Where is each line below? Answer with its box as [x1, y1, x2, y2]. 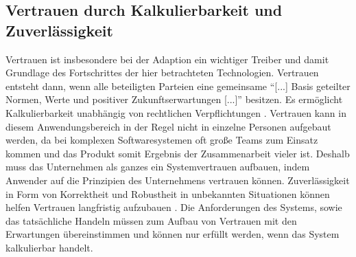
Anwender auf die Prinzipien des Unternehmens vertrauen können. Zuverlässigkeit [5, 172, 350, 187]
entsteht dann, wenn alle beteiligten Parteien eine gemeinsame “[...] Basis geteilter [5, 78, 351, 93]
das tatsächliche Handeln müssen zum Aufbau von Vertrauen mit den [5, 213, 297, 227]
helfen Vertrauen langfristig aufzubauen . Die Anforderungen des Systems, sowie [5, 200, 342, 214]
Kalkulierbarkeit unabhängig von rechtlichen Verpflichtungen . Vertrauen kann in [5, 105, 346, 120]
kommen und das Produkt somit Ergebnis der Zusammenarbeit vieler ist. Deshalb [5, 146, 350, 160]
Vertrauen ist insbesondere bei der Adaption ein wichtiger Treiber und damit [5, 52, 329, 66]
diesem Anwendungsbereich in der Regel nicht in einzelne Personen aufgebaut [5, 119, 331, 133]
